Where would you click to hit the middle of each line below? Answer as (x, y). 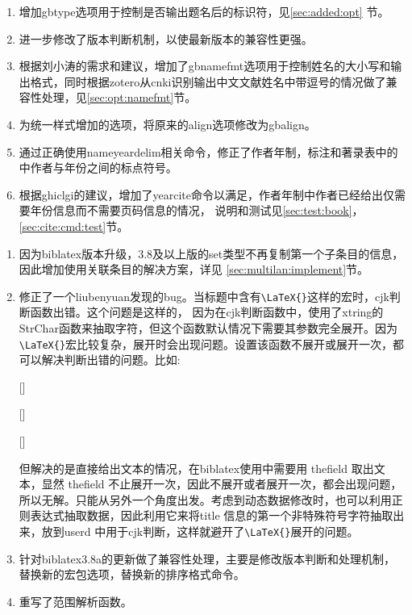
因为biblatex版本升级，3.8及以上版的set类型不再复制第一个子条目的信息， (211, 253)
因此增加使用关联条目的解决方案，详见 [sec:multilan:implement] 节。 (194, 269)
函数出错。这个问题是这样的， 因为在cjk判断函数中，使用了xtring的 (207, 312)
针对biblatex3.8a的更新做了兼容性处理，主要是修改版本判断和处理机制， (207, 558)
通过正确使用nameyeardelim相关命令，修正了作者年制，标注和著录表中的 (208, 151)
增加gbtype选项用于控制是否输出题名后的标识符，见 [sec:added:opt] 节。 (204, 11)
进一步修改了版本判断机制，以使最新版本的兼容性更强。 (166, 38)
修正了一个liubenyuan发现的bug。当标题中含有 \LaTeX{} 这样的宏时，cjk (204, 296)
